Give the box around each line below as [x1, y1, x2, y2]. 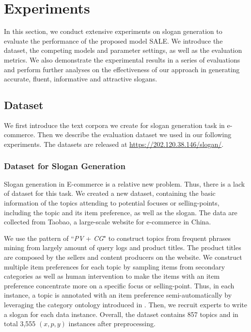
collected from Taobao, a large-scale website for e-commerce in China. [4, 217, 211, 227]
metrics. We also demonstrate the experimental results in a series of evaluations [4, 54, 240, 64]
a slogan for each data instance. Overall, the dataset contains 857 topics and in [4, 309, 238, 319]
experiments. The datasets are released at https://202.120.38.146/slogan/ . [4, 139, 224, 149]
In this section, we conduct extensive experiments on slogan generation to [4, 26, 222, 36]
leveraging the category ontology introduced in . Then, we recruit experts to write [4, 300, 248, 310]
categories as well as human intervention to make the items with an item [4, 271, 220, 281]
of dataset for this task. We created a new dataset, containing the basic [4, 188, 216, 198]
